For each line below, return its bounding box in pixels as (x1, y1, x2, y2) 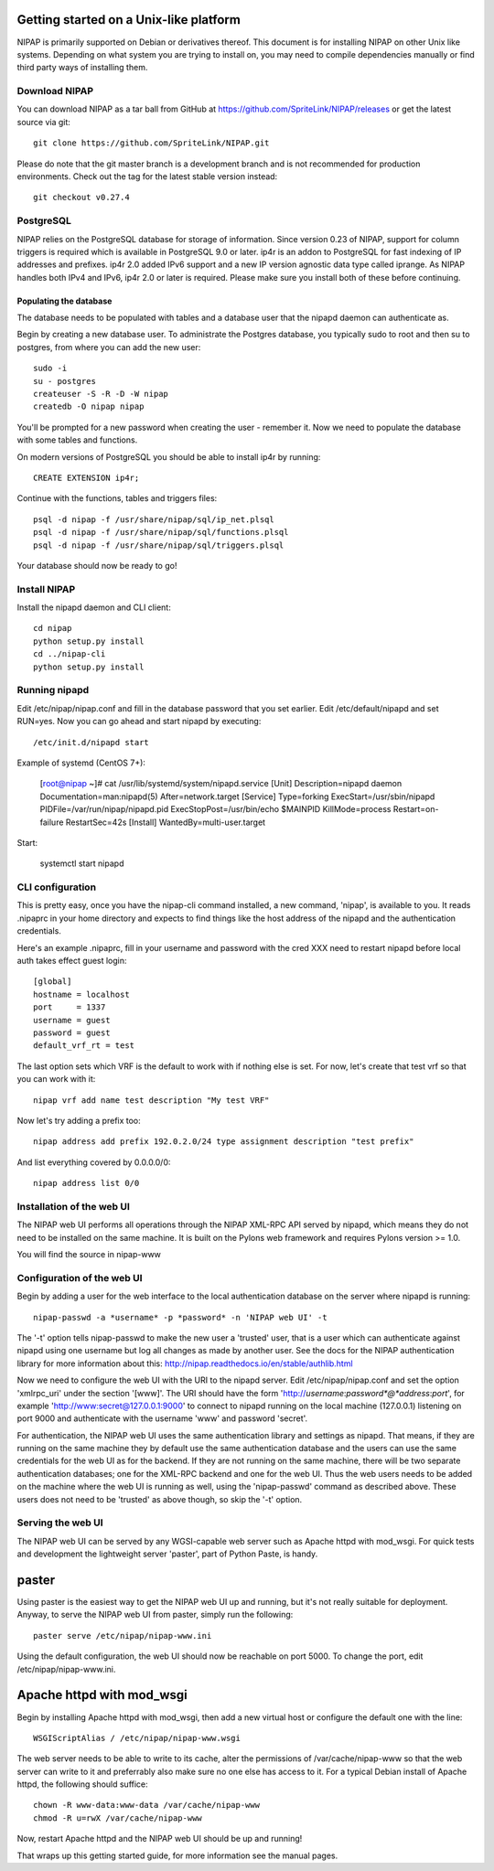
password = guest (33, 1027, 111, 1038)
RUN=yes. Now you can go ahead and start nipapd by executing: (16, 716, 262, 727)
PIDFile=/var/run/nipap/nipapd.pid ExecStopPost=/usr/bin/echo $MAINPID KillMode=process (39, 804, 392, 815)
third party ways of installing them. (16, 62, 148, 73)
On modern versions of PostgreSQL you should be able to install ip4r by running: (16, 451, 321, 462)
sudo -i (33, 363, 68, 374)
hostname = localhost (33, 989, 130, 1000)
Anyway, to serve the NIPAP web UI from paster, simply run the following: (16, 1609, 294, 1620)
